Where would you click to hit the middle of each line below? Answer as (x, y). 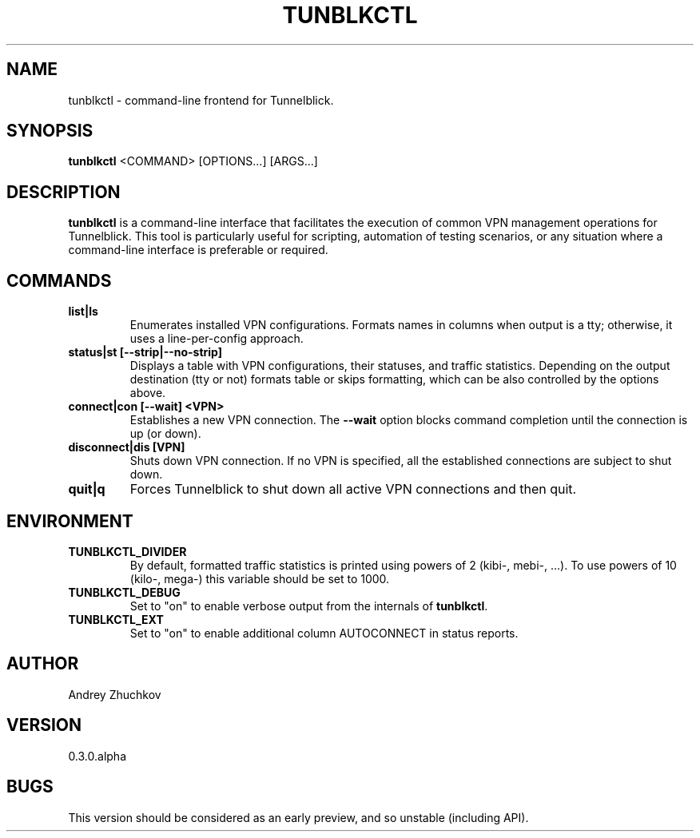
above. (148, 393)
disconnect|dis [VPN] (127, 447)
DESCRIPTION (64, 192)
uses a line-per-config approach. (217, 339)
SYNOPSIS (50, 131)
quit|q (87, 489)
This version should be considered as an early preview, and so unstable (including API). (298, 817)
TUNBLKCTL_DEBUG (124, 592)
